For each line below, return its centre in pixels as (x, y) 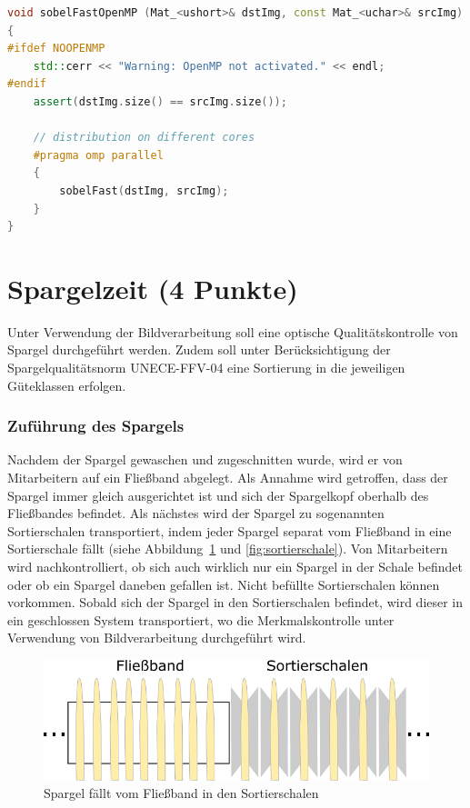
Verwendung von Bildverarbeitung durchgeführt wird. (157, 638)
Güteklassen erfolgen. (67, 385)
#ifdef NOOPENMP (56, 49)
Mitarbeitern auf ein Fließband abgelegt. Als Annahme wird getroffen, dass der (228, 478)
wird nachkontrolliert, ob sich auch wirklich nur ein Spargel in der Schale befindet (235, 566)
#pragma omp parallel (98, 155)
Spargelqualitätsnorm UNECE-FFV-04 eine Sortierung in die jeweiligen (206, 368)
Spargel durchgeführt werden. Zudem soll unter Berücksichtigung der (199, 349)
